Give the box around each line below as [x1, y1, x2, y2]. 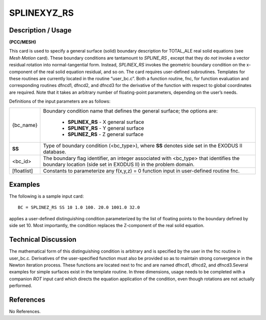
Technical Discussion [9, 235, 76, 244]
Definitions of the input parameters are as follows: [9, 98, 111, 104]
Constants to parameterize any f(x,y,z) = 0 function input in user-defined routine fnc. [43, 167, 240, 174]
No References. [9, 309, 41, 315]
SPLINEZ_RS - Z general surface [67, 131, 144, 138]
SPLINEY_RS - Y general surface [67, 124, 144, 131]
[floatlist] [12, 167, 33, 174]
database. [43, 148, 66, 155]
